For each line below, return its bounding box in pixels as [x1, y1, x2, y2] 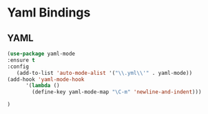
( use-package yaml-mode [7, 50, 76, 57]
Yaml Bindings [7, 5, 91, 21]
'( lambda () [25, 82, 60, 89]
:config [7, 63, 30, 70]
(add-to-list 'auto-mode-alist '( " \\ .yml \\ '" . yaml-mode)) [16, 69, 193, 76]
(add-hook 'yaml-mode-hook [7, 76, 85, 83]
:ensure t [7, 56, 36, 63]
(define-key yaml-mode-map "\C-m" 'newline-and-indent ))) [32, 89, 202, 95]
